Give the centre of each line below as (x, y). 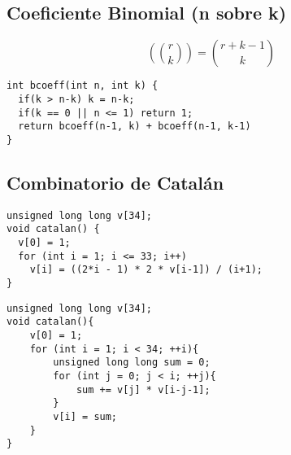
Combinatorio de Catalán (115, 182)
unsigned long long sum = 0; (132, 363)
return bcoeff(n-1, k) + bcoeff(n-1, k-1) (135, 127)
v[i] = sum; (85, 416)
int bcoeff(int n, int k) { (83, 86)
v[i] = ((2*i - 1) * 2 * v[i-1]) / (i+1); (146, 270)
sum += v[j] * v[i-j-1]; (143, 389)
